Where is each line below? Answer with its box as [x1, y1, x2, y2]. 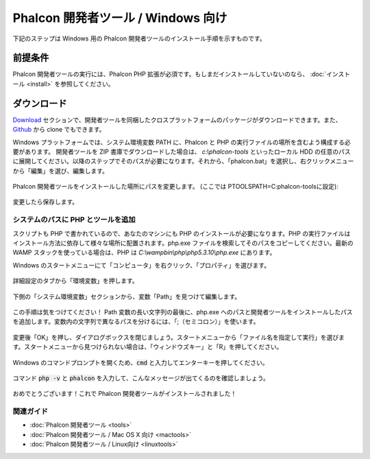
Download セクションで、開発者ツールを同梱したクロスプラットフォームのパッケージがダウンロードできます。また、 [12, 115, 342, 123]
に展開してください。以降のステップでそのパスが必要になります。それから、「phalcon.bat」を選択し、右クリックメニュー [12, 157, 354, 165]
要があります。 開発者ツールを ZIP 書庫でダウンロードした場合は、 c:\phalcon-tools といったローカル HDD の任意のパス [12, 148, 351, 156]
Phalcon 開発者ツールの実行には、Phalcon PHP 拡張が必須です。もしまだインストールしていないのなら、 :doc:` [12, 70, 327, 78]
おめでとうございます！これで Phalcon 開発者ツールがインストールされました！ [12, 390, 237, 398]
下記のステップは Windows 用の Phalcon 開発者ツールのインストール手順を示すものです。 [12, 34, 267, 43]
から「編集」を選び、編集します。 [12, 167, 109, 175]
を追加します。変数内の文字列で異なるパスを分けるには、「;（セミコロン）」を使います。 [12, 318, 260, 326]
